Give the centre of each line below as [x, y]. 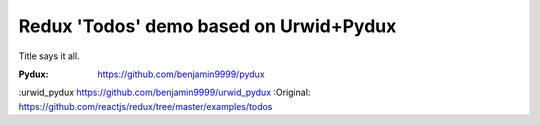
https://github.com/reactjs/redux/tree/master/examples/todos [145, 106]
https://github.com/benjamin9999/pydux [181, 74]
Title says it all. [49, 56]
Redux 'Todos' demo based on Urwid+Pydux [207, 26]
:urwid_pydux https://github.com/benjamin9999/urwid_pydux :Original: [164, 92]
